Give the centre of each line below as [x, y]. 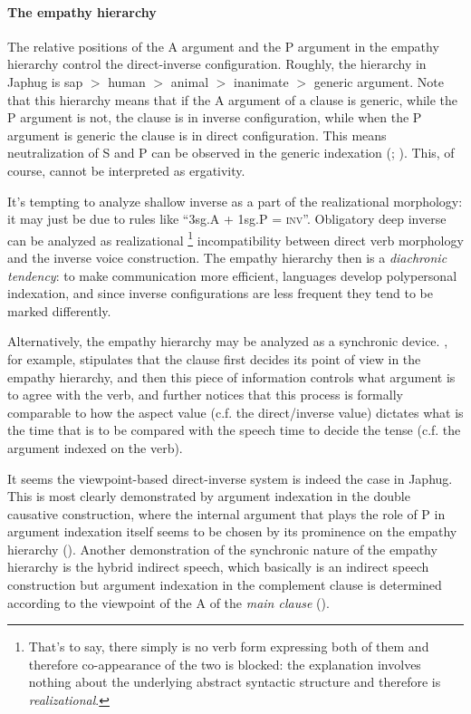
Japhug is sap [45, 81]
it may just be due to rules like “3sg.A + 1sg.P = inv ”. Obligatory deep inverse [227, 219]
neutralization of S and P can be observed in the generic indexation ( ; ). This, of [231, 153]
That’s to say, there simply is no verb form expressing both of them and [229, 646]
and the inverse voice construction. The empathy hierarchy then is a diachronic [227, 257]
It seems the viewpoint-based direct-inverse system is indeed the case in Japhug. [230, 478]
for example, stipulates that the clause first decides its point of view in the [214, 358]
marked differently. [59, 310]
